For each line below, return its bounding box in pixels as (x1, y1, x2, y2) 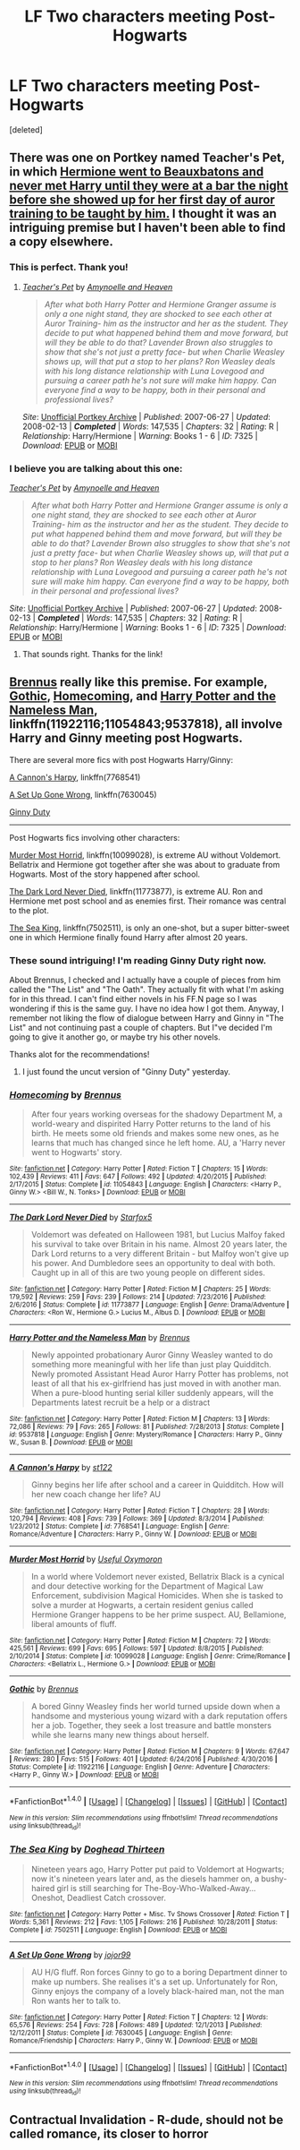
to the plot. (9, 904, 49, 915)
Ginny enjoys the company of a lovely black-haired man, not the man (30, 1985, 285, 1996)
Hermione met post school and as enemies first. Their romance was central (9, 895, 287, 906)
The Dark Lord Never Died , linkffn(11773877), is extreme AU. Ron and (9, 886, 263, 896)
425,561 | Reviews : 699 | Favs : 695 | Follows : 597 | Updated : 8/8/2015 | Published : (9, 1644, 264, 1653)
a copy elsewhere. (9, 235, 114, 250)
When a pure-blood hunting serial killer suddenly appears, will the (30, 1388, 274, 1399)
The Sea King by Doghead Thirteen (9, 1843, 165, 1855)
